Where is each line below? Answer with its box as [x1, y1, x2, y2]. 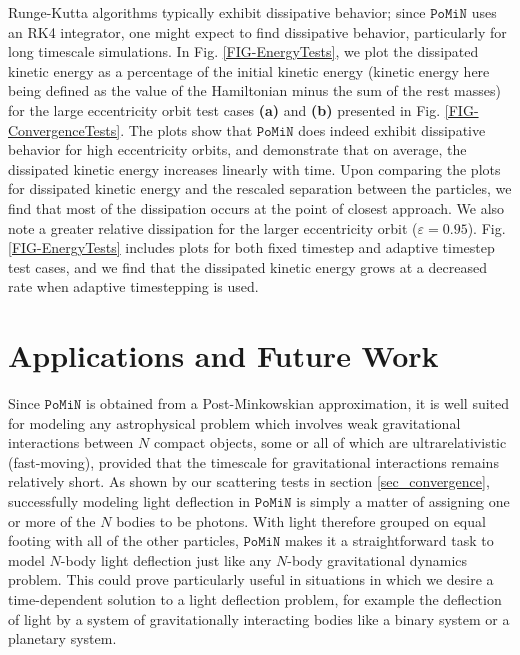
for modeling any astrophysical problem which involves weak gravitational [8, 412, 461, 433]
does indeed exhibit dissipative [298, 119, 486, 140]
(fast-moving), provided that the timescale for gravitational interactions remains [8, 451, 499, 472]
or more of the [8, 510, 96, 531]
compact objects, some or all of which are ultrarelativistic [153, 432, 507, 453]
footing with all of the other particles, [8, 530, 239, 551]
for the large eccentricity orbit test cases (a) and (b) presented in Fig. [8, 99, 441, 120]
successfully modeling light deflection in [8, 491, 251, 511]
